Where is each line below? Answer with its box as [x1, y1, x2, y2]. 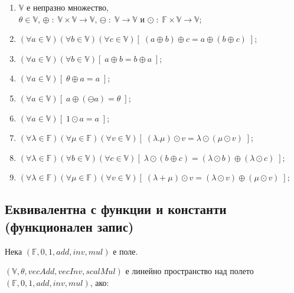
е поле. [113, 245, 138, 257]
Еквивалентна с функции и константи [5, 200, 227, 218]
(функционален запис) [5, 217, 134, 235]
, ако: [90, 276, 109, 288]
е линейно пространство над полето [125, 265, 254, 277]
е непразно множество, [27, 1, 109, 13]
